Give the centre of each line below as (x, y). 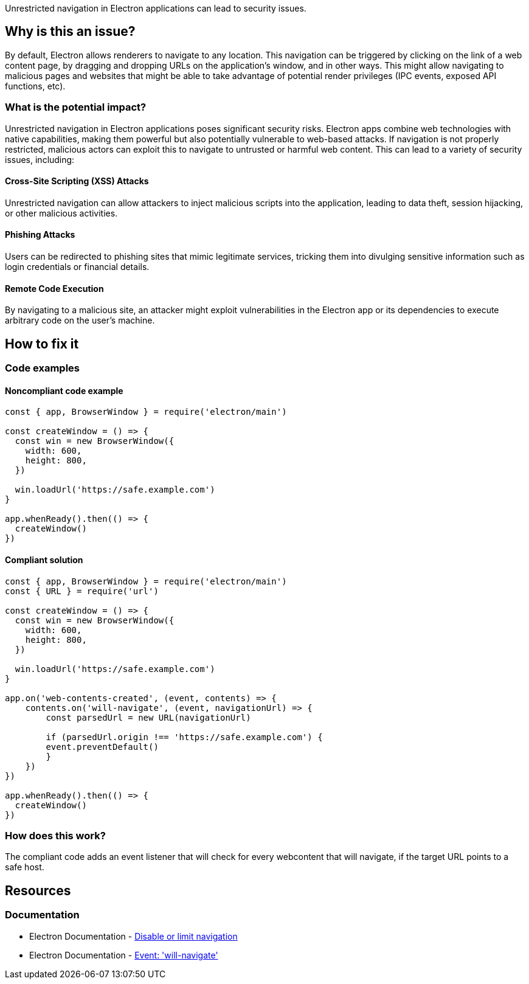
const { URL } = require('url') (82, 591)
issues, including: (40, 159)
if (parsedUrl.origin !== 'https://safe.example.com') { (184, 737)
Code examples (43, 368)
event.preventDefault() (102, 747)
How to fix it (42, 344)
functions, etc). (35, 86)
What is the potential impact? (76, 107)
